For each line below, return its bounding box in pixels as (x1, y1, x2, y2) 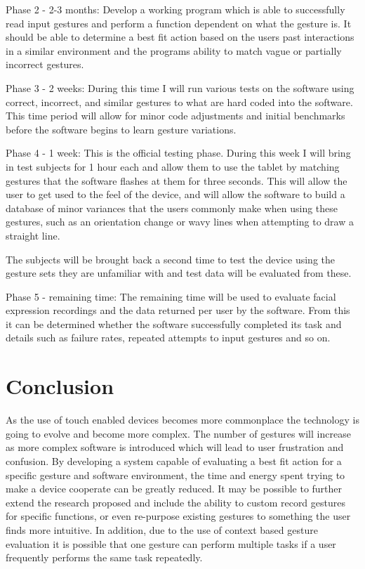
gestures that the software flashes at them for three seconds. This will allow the (6, 173, 347, 188)
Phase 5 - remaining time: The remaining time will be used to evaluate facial (6, 289, 336, 303)
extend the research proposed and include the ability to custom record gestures (6, 495, 345, 509)
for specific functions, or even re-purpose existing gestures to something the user (6, 509, 351, 523)
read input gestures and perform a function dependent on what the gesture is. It (6, 15, 352, 30)
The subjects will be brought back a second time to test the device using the (6, 251, 335, 266)
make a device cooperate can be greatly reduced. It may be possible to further (6, 481, 343, 496)
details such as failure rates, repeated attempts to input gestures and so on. (6, 330, 331, 345)
